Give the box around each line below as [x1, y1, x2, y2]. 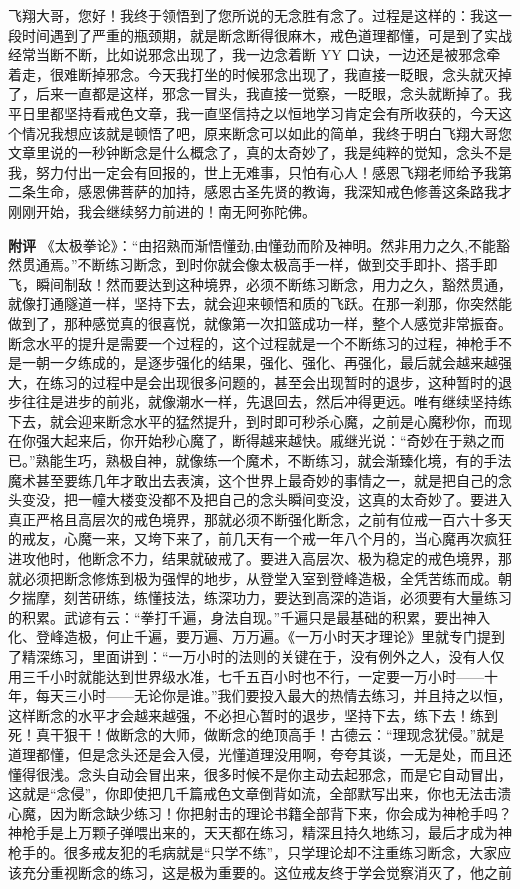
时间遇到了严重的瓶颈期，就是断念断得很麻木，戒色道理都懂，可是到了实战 [21, 24, 512, 45]
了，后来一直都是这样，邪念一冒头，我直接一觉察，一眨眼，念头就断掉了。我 [8, 83, 512, 104]
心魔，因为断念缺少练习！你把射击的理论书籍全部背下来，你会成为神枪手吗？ [8, 802, 512, 823]
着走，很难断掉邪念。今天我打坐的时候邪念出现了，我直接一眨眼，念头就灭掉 [8, 63, 512, 84]
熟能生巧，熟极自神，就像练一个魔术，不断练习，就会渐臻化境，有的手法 [35, 450, 512, 471]
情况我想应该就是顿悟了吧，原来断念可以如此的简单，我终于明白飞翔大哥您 [21, 122, 512, 143]
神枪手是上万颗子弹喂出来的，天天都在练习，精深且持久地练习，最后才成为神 [8, 822, 512, 843]
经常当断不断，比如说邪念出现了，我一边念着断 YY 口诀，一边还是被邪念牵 [8, 44, 501, 65]
